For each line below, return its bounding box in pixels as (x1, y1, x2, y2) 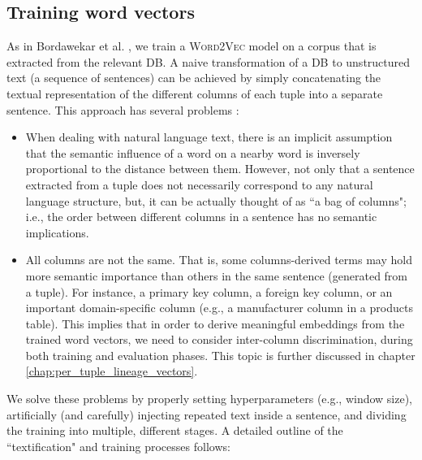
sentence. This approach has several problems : (6, 101, 239, 118)
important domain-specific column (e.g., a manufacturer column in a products (25, 299, 413, 316)
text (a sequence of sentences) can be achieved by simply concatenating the (6, 69, 381, 86)
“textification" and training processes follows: (6, 437, 230, 454)
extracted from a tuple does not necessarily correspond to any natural (25, 176, 373, 193)
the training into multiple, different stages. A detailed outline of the (6, 422, 343, 439)
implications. (25, 223, 89, 241)
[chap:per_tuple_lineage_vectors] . (25, 362, 198, 380)
